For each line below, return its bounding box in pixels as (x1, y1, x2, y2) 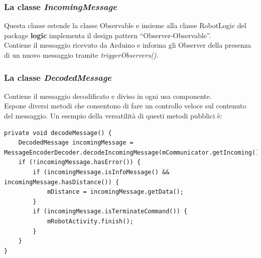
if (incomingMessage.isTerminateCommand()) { (33, 208, 188, 215)
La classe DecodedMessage (4, 71, 112, 83)
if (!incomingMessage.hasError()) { (18, 159, 141, 166)
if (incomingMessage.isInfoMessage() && (33, 168, 170, 176)
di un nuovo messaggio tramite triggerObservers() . (4, 50, 159, 60)
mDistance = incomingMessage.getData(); (47, 188, 184, 196)
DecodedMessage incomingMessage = (18, 139, 134, 147)
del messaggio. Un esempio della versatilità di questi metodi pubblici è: (4, 110, 222, 120)
